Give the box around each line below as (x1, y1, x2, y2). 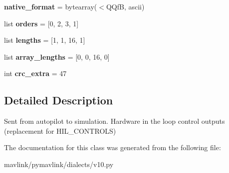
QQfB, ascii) (106, 1, 145, 11)
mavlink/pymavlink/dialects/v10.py (4, 159, 114, 169)
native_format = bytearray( (4, 1, 97, 11)
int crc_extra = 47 (4, 68, 67, 79)
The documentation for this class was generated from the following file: (4, 142, 221, 153)
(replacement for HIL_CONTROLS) (4, 125, 116, 136)
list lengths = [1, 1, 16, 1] (4, 35, 85, 45)
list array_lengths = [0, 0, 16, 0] (4, 51, 110, 62)
